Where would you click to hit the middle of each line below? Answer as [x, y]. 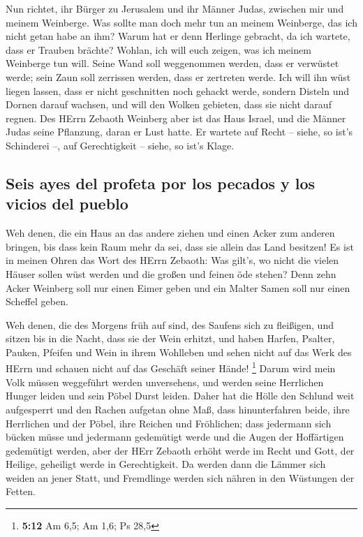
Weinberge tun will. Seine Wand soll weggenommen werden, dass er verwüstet [172, 63]
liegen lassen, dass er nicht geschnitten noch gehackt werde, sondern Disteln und [177, 90]
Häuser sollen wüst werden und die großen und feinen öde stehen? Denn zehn [171, 273]
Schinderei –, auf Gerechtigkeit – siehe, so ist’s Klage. [120, 145]
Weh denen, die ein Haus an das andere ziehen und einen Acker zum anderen [170, 233]
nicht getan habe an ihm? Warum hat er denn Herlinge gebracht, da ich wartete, [178, 36]
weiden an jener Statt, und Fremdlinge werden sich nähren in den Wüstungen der [180, 477]
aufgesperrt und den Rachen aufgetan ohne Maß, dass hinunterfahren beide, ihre [178, 409]
